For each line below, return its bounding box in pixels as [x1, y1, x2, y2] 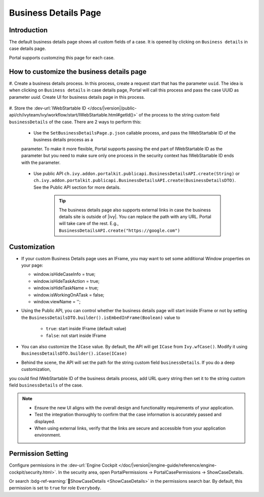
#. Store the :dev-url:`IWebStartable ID [9, 105, 87, 111]
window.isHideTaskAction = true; [33, 278, 100, 284]
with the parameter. [21, 159, 61, 165]
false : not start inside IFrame [45, 333, 107, 339]
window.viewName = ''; [33, 299, 81, 305]
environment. [34, 432, 61, 438]
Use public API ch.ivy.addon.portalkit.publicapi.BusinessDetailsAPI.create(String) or [33, 171, 240, 177]
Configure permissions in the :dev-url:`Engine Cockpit [9, 462, 117, 468]
